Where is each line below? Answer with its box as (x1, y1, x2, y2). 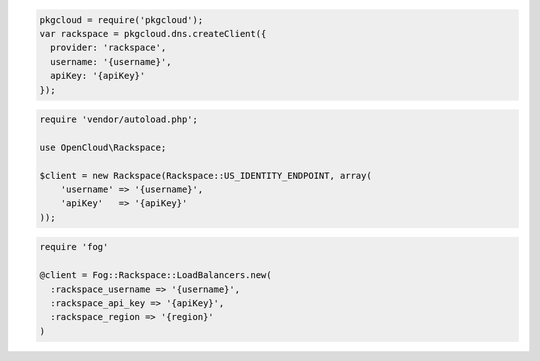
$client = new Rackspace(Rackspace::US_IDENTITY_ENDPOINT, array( (39, 170, 372, 181)
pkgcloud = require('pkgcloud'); (39, 14, 204, 25)
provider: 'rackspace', (50, 42, 167, 54)
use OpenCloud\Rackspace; (39, 141, 167, 153)
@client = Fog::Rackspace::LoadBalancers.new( (39, 270, 272, 281)
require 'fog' (39, 241, 109, 253)
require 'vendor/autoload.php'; (39, 114, 199, 125)
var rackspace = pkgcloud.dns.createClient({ (39, 28, 267, 39)
